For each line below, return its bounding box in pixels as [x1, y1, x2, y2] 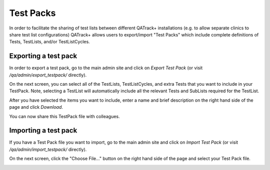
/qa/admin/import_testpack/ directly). [9, 146, 87, 152]
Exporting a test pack [9, 52, 77, 60]
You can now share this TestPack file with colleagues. [9, 113, 120, 119]
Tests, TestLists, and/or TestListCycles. [9, 39, 90, 45]
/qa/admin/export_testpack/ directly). [9, 72, 87, 78]
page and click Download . [9, 104, 63, 110]
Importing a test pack [9, 126, 77, 135]
